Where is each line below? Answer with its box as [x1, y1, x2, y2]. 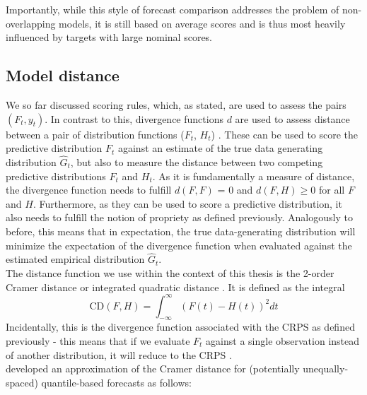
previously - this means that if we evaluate [6, 334, 190, 348]
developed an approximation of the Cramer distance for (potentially [6, 361, 300, 376]
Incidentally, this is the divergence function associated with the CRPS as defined [6, 319, 355, 334]
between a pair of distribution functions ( [6, 126, 185, 141]
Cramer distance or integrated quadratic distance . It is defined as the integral [6, 279, 345, 294]
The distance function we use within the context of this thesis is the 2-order [6, 265, 334, 280]
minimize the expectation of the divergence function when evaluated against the [6, 237, 352, 252]
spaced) [6, 375, 38, 389]
